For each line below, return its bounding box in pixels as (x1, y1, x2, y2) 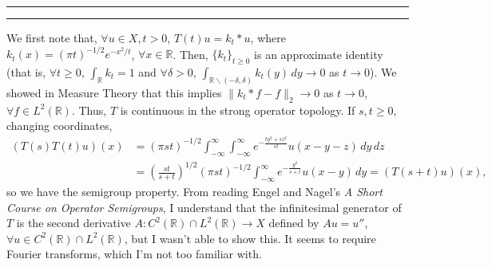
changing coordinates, (6, 117, 113, 134)
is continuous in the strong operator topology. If (120, 101, 355, 118)
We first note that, (6, 29, 97, 45)
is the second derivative (16, 214, 131, 231)
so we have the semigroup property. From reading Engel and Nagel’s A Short (6, 183, 383, 200)
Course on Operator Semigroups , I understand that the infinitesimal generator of (6, 198, 402, 215)
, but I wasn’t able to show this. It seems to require (124, 230, 376, 246)
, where (250, 29, 286, 45)
